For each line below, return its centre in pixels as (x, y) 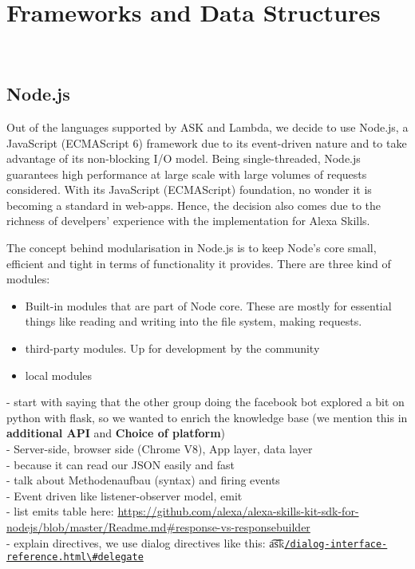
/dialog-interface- (336, 544)
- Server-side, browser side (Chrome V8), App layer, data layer (160, 449)
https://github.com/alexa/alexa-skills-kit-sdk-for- (238, 511)
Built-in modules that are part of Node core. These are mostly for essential (208, 305)
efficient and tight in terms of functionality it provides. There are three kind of (199, 263)
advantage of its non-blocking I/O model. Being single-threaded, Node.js (184, 158)
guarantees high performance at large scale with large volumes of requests (187, 174)
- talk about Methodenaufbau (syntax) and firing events (143, 480)
